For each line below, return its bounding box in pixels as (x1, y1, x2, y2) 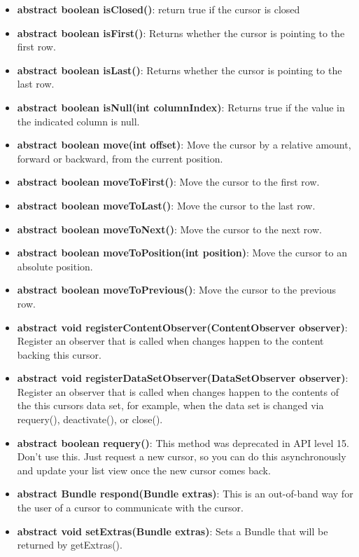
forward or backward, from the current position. (17, 151, 223, 165)
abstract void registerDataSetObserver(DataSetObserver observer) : (17, 371, 349, 385)
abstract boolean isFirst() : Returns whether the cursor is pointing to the (17, 25, 345, 40)
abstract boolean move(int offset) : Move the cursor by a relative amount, (17, 137, 351, 152)
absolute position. (17, 259, 93, 273)
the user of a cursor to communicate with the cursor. (17, 500, 244, 515)
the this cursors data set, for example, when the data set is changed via (17, 398, 324, 413)
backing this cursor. (17, 347, 101, 362)
